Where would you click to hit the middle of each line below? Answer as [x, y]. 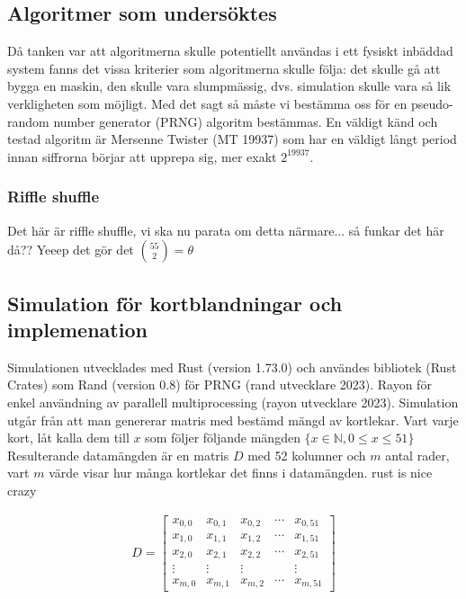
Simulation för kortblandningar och [175, 303]
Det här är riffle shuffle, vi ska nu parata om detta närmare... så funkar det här [226, 230]
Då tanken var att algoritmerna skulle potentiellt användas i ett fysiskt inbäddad [230, 51]
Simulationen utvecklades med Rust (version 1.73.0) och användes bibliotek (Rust [232, 367]
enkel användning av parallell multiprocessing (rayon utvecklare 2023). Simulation [233, 402]
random [28, 121]
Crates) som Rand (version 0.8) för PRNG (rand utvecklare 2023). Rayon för [220, 384]
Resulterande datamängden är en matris [118, 455]
